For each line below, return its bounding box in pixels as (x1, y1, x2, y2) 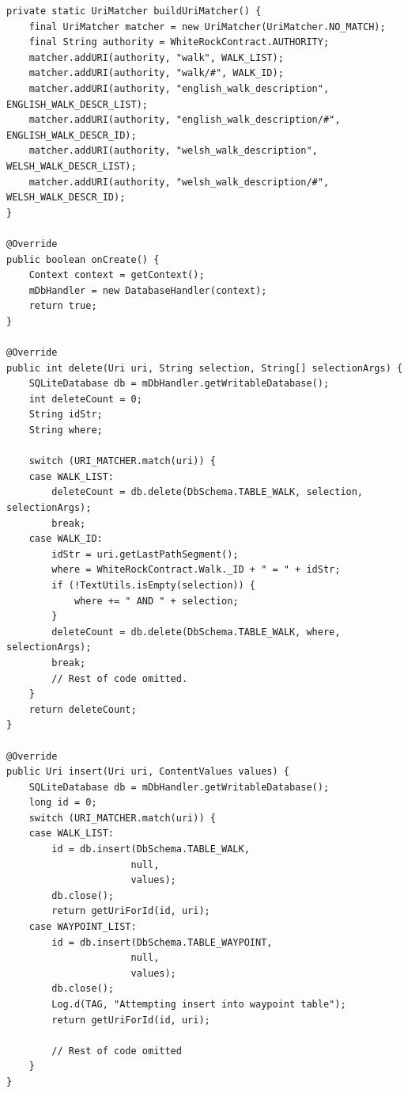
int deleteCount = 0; (28, 393, 142, 405)
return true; (28, 300, 97, 312)
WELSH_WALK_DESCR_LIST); (6, 160, 137, 172)
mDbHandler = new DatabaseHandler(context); (28, 284, 267, 296)
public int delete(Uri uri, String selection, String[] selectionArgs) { (6, 362, 403, 374)
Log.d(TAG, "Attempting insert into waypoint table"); (51, 999, 346, 1010)
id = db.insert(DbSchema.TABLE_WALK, (51, 844, 250, 855)
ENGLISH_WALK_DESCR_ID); (6, 129, 137, 141)
